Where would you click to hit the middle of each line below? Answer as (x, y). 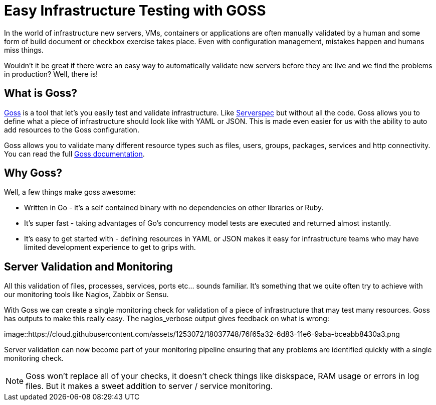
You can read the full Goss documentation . (74, 154)
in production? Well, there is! (51, 74)
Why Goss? (33, 173)
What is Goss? (41, 93)
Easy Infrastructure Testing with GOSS (135, 11)
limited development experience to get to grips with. (110, 247)
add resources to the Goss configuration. (72, 129)
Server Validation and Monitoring (88, 266)
